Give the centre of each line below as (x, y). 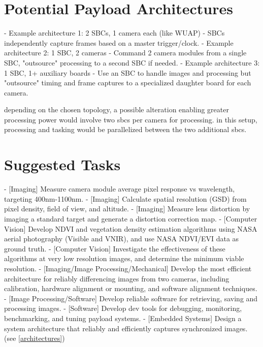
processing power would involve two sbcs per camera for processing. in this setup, (131, 119)
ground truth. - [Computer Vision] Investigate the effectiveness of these (115, 248)
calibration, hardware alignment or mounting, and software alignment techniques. (131, 288)
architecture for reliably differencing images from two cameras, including (117, 278)
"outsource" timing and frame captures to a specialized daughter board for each (128, 83)
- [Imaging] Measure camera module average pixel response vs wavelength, (120, 189)
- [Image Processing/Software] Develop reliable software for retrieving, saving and (131, 298)
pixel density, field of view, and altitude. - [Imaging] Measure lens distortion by (127, 209)
